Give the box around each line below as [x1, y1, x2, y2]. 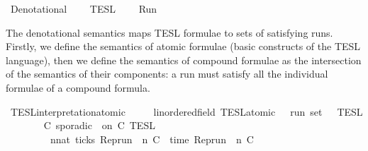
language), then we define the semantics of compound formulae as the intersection [6, 52, 362, 67]
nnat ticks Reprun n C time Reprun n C [50, 131, 254, 146]
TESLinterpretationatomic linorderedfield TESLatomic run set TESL [10, 104, 363, 119]
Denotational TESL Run [10, 1, 157, 16]
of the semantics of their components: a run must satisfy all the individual [6, 66, 328, 81]
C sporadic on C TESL [43, 118, 155, 133]
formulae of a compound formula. [6, 80, 150, 95]
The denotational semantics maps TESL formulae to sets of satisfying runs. [6, 25, 333, 40]
